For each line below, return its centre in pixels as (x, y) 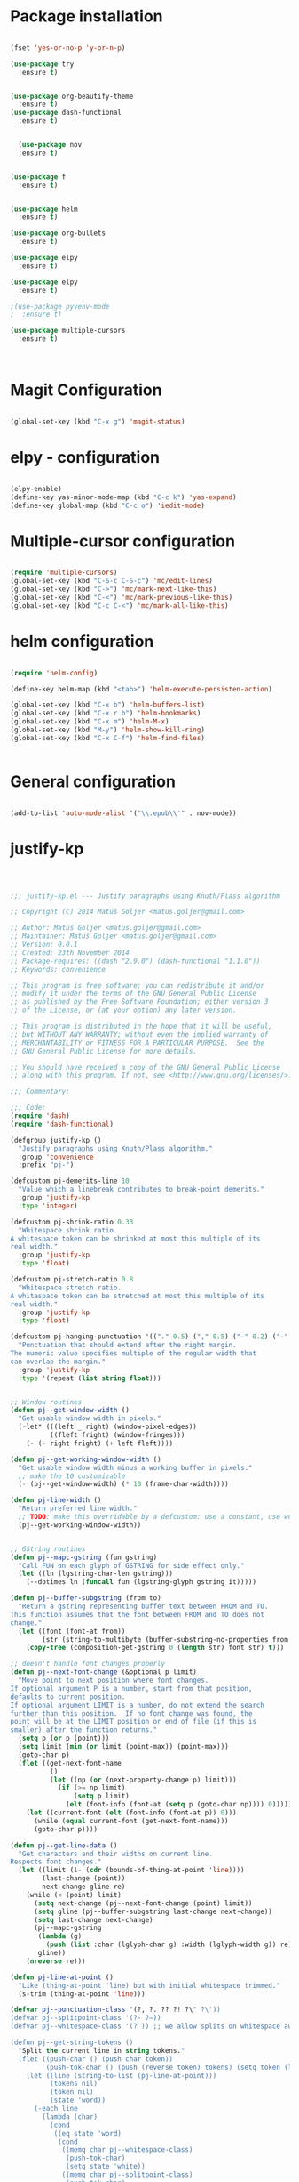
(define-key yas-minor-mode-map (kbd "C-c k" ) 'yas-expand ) (124, 497)
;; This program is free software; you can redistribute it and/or (138, 985)
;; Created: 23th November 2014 (70, 953)
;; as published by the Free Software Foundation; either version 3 (139, 1002)
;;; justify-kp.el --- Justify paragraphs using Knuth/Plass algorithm (145, 896)
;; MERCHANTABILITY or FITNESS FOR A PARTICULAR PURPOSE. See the (138, 1043)
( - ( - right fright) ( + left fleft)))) (100, 1443)
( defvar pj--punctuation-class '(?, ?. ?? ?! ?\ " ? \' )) (115, 2010)
